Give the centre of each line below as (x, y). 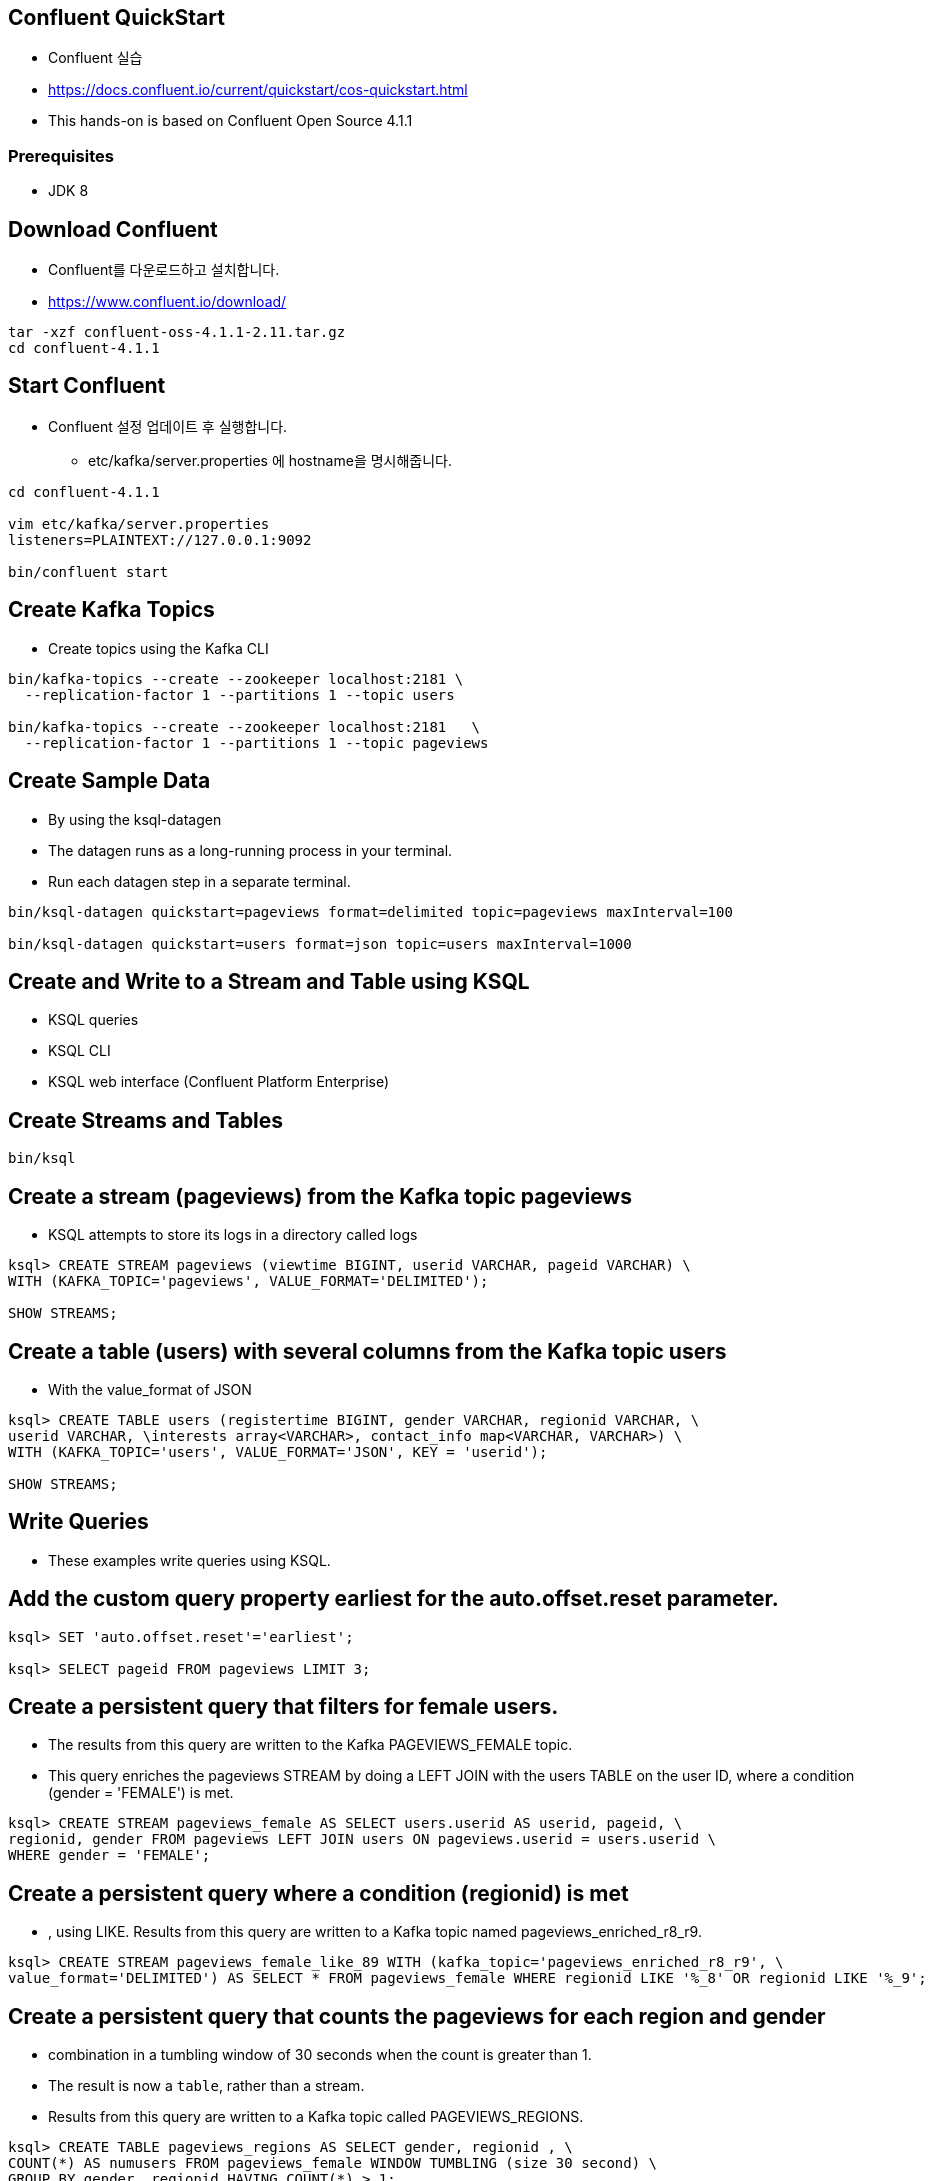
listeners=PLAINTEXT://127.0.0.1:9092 (160, 539)
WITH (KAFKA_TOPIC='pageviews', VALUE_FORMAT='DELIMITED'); (248, 1281)
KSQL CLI (79, 1051)
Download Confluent (113, 229)
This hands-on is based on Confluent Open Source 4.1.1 (230, 121)
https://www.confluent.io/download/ (167, 302)
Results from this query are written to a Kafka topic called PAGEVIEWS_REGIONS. (316, 2117)
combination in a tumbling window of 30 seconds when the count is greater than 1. (320, 2055)
